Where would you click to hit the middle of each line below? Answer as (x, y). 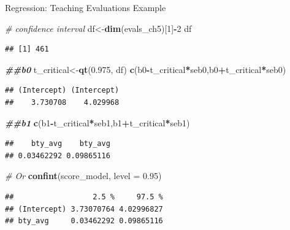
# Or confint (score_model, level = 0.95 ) (83, 176)
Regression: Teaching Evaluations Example (86, 7)
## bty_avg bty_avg (58, 144)
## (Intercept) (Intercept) (62, 90)
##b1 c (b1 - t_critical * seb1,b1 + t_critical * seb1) (97, 122)
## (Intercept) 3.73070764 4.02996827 (84, 209)
